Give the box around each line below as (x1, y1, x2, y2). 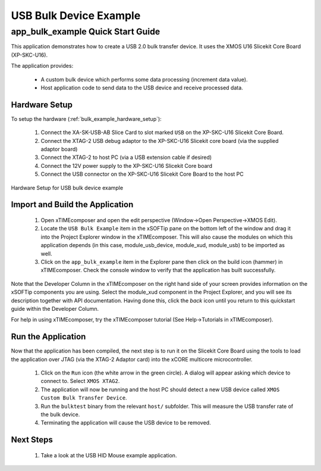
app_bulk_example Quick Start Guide (11, 26, 160, 37)
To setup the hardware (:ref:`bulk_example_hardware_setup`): (11, 115, 162, 122)
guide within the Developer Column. (11, 305, 99, 312)
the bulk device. (40, 411, 80, 418)
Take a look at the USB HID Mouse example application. (40, 451, 177, 458)
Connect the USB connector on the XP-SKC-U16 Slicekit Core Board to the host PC (40, 170, 244, 178)
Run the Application (11, 332, 86, 342)
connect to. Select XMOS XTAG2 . (40, 378, 120, 385)
